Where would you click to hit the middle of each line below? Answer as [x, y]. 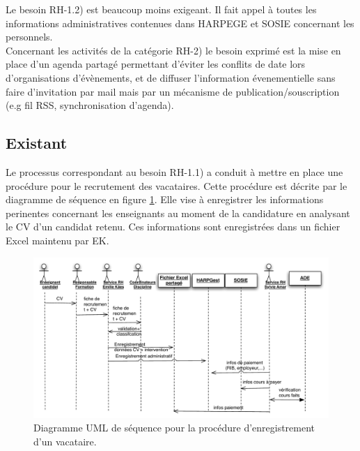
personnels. [29, 37]
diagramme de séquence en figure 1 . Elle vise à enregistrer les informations [165, 199]
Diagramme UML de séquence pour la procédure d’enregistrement [174, 428]
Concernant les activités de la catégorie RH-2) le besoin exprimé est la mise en [173, 50]
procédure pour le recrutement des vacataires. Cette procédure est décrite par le [177, 185]
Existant [37, 143]
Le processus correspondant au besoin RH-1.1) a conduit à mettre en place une [174, 171]
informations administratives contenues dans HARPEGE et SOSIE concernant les [180, 23]
